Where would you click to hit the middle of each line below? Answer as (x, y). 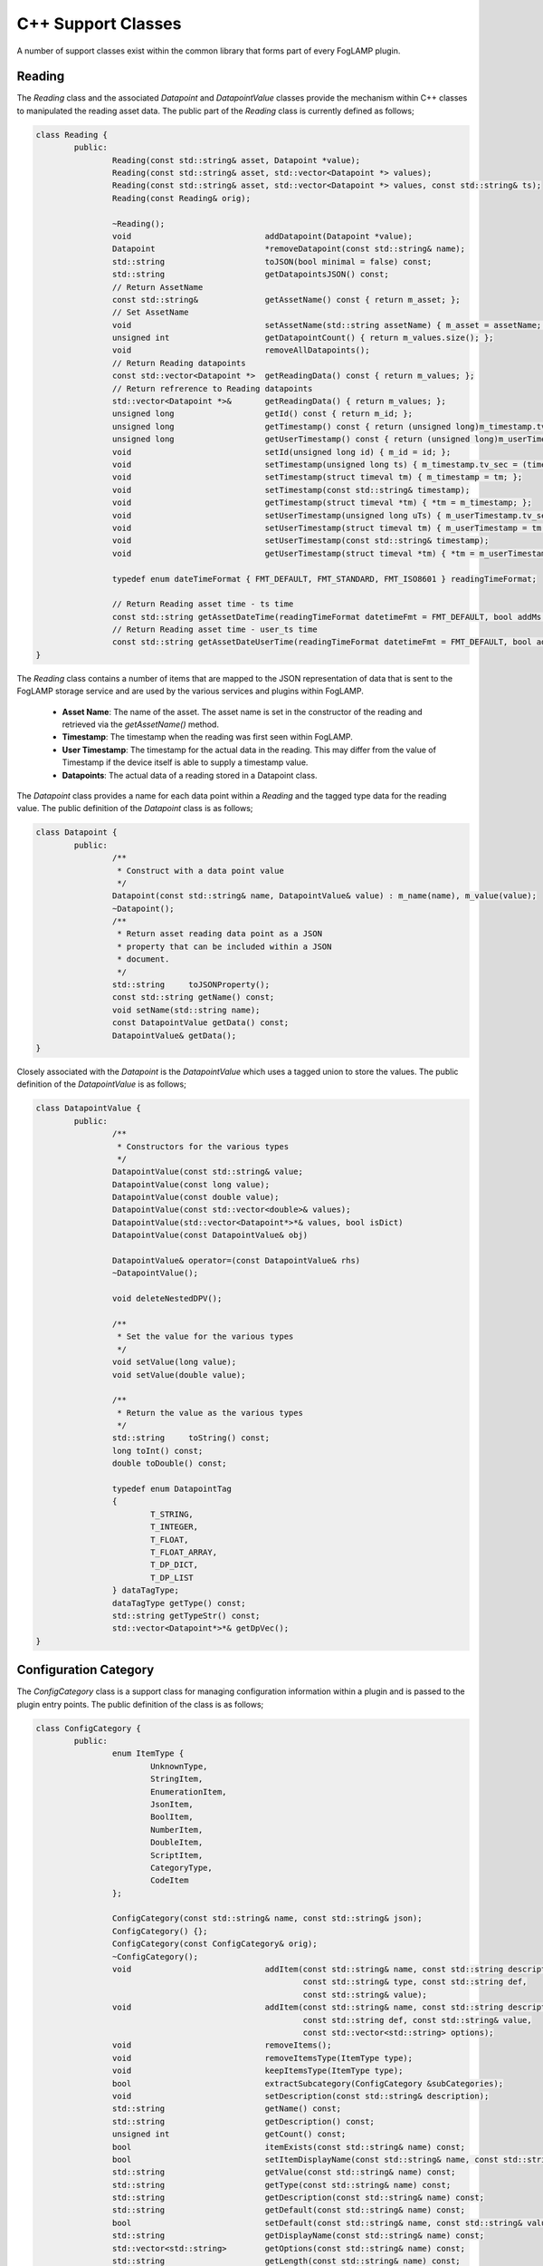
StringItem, (176, 1779)
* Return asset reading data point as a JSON (219, 934)
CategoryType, (181, 1868)
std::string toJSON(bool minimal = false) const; (272, 261)
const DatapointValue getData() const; (200, 1023)
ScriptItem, (176, 1855)
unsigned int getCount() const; (229, 2134)
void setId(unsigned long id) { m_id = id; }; (281, 452)
